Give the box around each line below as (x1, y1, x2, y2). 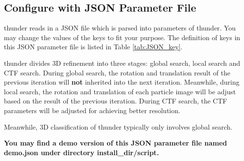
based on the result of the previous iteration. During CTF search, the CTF (4, 96, 227, 106)
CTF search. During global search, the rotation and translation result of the (4, 67, 230, 77)
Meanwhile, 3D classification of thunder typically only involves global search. (4, 121, 233, 132)
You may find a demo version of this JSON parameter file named (4, 138, 227, 148)
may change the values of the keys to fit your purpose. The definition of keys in (4, 32, 241, 42)
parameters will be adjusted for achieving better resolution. (4, 105, 180, 115)
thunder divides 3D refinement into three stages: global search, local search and (4, 58, 241, 68)
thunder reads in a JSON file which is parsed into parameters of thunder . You (4, 23, 236, 33)
